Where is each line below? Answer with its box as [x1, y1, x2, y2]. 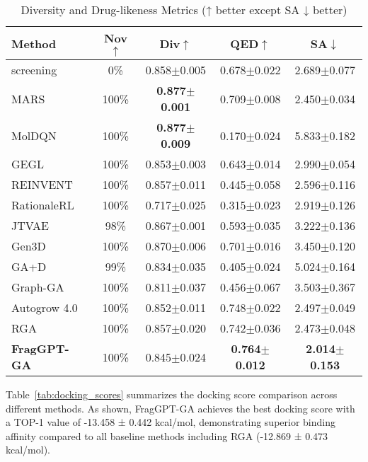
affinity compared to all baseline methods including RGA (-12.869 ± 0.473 [6, 428, 328, 443]
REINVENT [11, 176, 73, 192]
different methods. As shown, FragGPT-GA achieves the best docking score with [6, 400, 355, 415]
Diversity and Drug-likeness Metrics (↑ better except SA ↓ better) [21, 1, 347, 18]
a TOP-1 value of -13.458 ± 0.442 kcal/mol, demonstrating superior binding [6, 415, 335, 429]
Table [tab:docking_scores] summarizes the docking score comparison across [6, 387, 338, 401]
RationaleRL [11, 197, 74, 213]
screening [11, 62, 57, 78]
